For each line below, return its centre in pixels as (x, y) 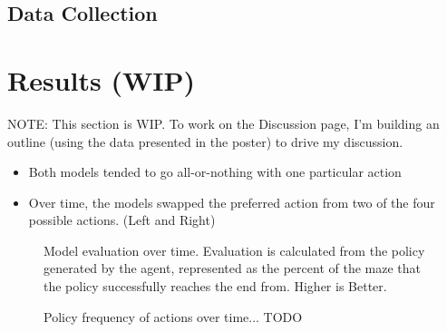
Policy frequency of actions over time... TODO (173, 316)
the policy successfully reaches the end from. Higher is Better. (215, 286)
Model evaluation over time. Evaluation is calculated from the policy (234, 250)
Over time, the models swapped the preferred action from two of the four (232, 202)
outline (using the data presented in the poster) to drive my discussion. (205, 141)
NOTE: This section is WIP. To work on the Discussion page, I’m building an (223, 123)
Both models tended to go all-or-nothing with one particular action (215, 172)
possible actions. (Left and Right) (122, 220)
